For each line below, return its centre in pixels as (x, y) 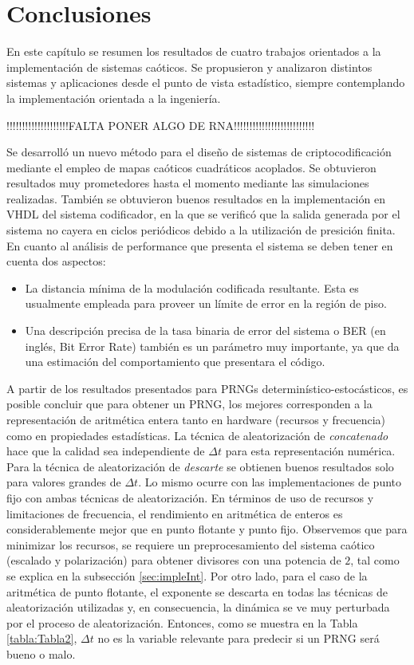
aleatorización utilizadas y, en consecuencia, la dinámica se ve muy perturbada (198, 607)
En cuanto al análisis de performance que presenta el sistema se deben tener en (200, 245)
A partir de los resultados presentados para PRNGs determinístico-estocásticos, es (207, 388)
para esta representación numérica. (310, 451)
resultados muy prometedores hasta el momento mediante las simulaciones (188, 183)
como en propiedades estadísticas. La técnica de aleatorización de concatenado (197, 435)
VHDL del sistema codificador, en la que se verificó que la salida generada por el (203, 214)
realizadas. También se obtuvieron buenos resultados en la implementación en (196, 198)
